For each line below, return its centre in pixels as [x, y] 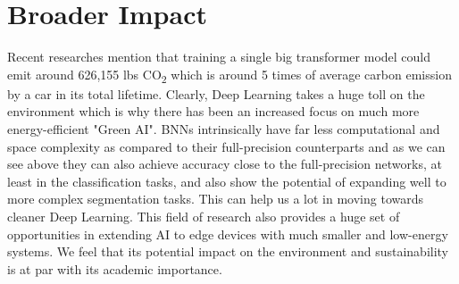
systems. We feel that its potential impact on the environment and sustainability [228, 251]
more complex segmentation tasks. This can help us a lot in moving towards [215, 199]
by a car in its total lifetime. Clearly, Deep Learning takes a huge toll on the [216, 93]
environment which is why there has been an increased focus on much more [213, 111]
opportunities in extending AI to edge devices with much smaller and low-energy [228, 234]
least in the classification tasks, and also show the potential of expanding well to [227, 181]
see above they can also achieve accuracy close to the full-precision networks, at [225, 164]
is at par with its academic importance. [115, 268]
